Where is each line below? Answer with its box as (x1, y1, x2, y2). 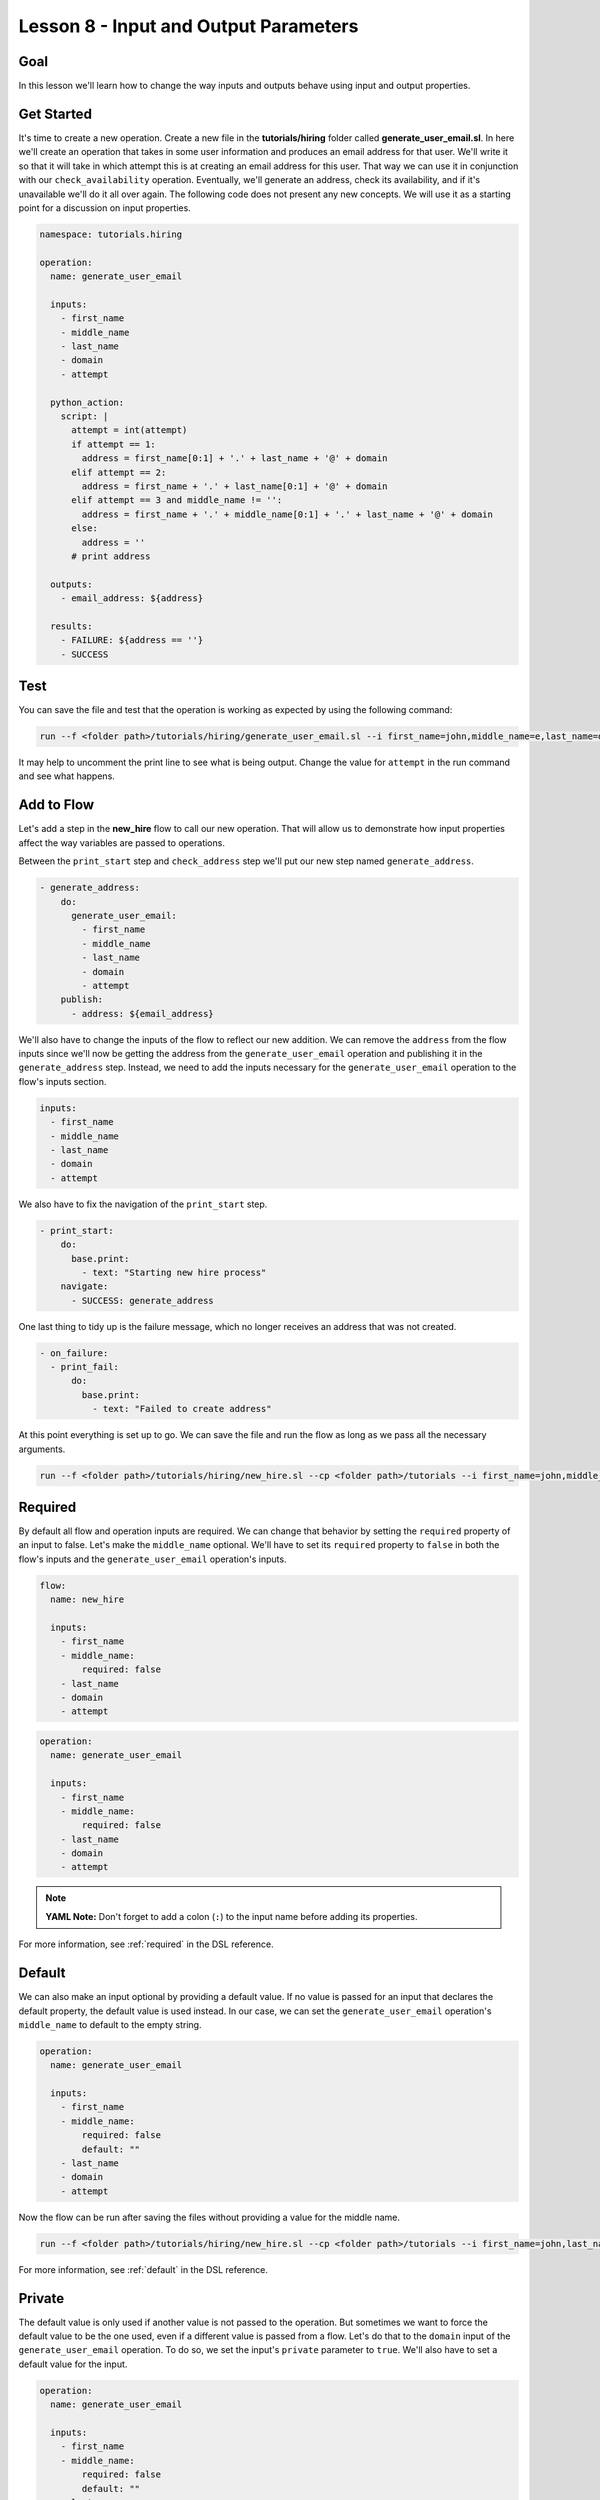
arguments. (18, 1443, 66, 1455)
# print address (71, 550, 151, 562)
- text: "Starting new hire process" (81, 1266, 267, 1278)
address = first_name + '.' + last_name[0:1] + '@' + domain (81, 480, 388, 492)
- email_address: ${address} (60, 593, 204, 604)
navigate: (60, 1281, 109, 1292)
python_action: (50, 396, 125, 408)
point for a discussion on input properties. (18, 201, 192, 214)
